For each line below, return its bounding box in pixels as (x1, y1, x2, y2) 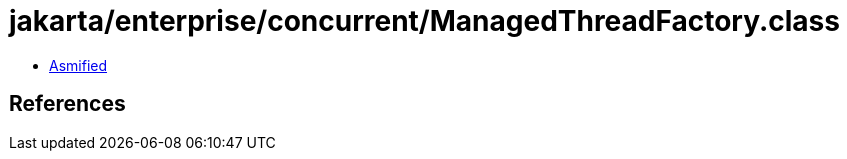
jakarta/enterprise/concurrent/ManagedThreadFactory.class (9, 4, 840, 38)
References (9, 91, 126, 117)
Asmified (49, 56, 108, 74)
